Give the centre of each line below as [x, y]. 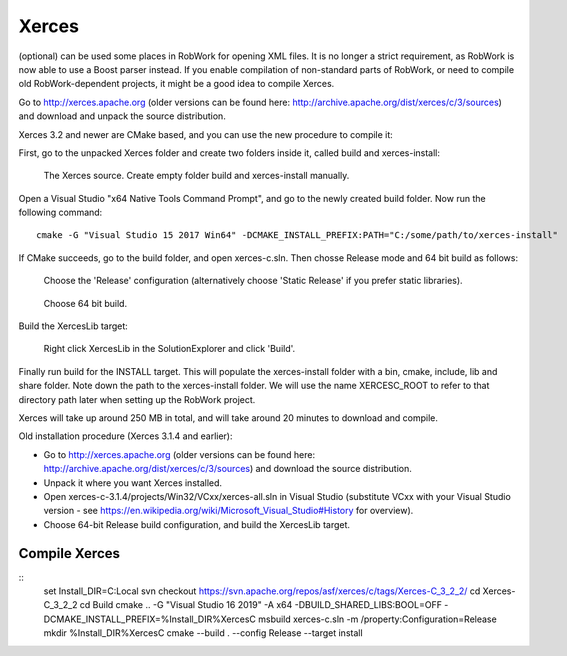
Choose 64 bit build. [85, 303]
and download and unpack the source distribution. [122, 116]
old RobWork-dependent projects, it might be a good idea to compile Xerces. [176, 84]
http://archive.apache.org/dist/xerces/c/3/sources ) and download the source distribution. [227, 469]
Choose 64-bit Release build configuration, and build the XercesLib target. [196, 524]
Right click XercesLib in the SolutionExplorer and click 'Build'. [169, 349]
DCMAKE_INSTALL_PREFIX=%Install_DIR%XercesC [150, 619]
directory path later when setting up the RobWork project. [137, 399]
